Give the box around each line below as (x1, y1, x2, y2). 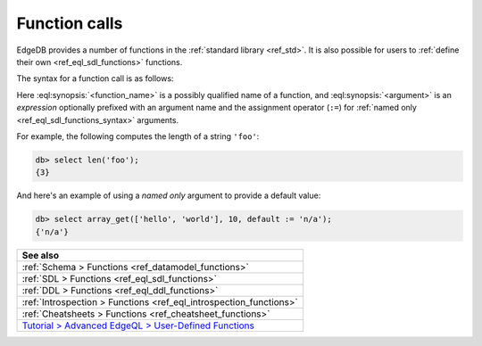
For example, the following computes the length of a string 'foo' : (16, 130, 260, 142)
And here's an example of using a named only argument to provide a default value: (16, 190, 321, 201)
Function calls (16, 13, 123, 33)
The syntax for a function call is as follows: (16, 73, 174, 84)
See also (21, 249, 60, 261)
